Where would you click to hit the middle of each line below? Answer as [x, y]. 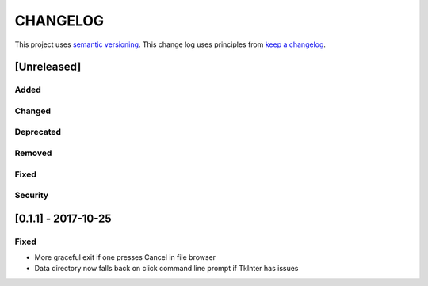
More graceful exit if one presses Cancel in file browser [125, 257]
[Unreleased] [48, 67]
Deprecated [38, 132]
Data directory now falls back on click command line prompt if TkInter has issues [166, 269]
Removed [33, 153]
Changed [33, 111]
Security [32, 196]
